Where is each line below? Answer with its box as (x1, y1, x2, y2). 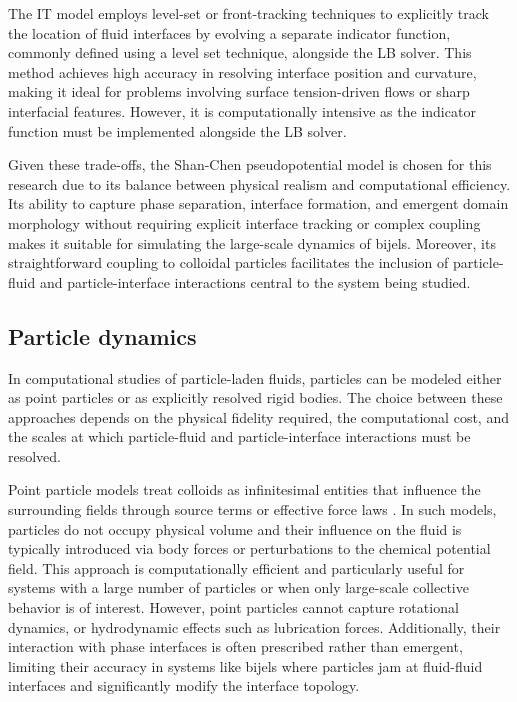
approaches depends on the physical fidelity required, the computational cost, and (8, 406, 509, 427)
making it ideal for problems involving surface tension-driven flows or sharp (8, 81, 470, 102)
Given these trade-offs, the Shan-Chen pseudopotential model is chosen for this (8, 154, 492, 175)
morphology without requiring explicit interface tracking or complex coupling (8, 212, 481, 233)
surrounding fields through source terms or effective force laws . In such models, (8, 499, 497, 520)
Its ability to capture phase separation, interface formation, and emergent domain (8, 193, 509, 214)
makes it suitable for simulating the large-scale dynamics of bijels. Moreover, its (8, 232, 496, 253)
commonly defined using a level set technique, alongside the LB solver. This (8, 42, 472, 63)
